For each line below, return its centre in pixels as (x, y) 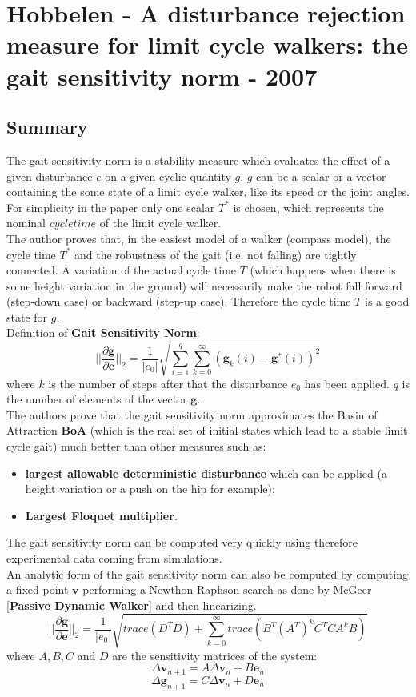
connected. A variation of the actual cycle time (122, 270)
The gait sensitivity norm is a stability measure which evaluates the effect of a (198, 160)
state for (27, 316)
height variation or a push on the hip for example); (150, 489)
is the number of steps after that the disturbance (168, 383)
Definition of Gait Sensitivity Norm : (103, 332)
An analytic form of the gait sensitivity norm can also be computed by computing (207, 573)
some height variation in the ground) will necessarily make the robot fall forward (204, 285)
